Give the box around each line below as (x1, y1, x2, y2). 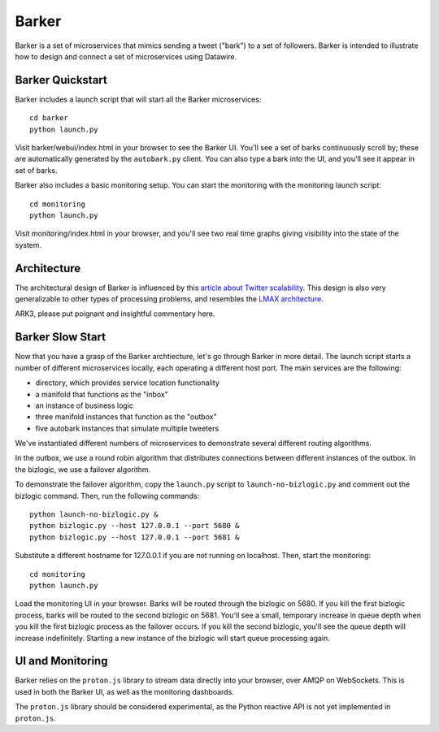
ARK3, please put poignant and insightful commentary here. (15, 309, 215, 318)
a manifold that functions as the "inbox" (35, 389, 168, 399)
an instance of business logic (35, 401, 134, 410)
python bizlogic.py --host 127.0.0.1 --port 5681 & (29, 532, 240, 542)
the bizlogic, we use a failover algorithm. (15, 464, 151, 474)
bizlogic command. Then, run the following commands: (15, 491, 200, 500)
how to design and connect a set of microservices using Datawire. (15, 51, 237, 61)
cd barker (29, 114, 68, 123)
